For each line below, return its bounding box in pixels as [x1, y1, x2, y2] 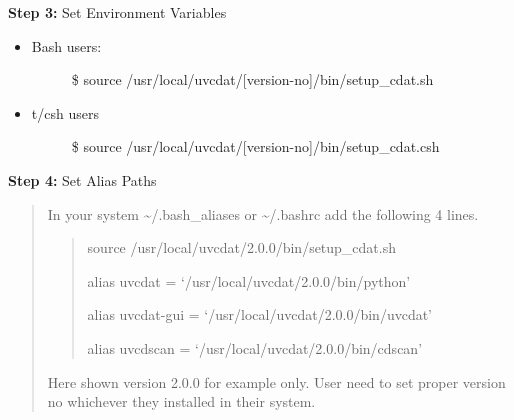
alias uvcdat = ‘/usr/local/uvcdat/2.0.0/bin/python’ [87, 270, 411, 291]
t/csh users [31, 102, 99, 123]
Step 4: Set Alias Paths [8, 169, 157, 190]
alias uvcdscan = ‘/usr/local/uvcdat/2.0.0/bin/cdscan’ [87, 337, 423, 358]
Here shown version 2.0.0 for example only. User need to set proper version [47, 371, 506, 392]
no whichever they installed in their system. [47, 391, 316, 412]
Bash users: [31, 35, 102, 56]
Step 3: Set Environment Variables [8, 2, 227, 22]
